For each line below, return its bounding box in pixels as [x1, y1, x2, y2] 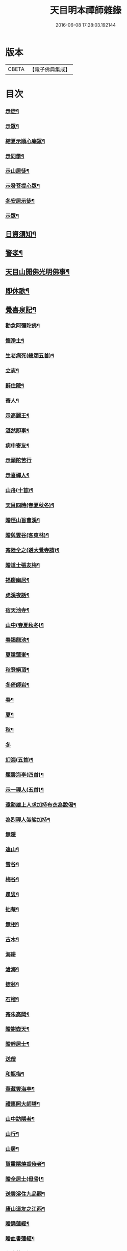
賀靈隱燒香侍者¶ [5, 1160, 45, 1167]
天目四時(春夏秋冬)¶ [5, 502, 55, 509]
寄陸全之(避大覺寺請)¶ [5, 547, 60, 554]
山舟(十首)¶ [5, 487, 34, 494]
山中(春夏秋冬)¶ [5, 621, 44, 628]
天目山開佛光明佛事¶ [5, 267, 70, 276]
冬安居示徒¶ [5, 198, 35, 205]
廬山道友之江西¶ [5, 1205, 45, 1212]
